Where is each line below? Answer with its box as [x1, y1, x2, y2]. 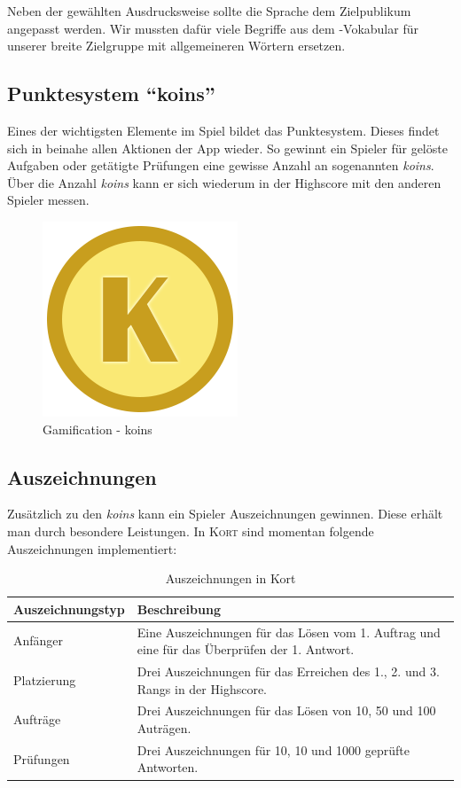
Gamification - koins [43, 419, 152, 438]
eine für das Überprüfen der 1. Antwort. [137, 640, 355, 659]
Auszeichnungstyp [13, 599, 125, 618]
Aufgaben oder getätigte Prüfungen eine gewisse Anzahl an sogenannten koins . [7, 156, 434, 175]
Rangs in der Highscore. [137, 679, 267, 698]
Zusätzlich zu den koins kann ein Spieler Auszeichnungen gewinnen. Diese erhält [7, 504, 443, 523]
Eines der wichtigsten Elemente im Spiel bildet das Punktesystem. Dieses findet [7, 121, 440, 139]
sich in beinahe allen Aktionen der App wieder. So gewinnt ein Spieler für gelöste [7, 138, 448, 157]
